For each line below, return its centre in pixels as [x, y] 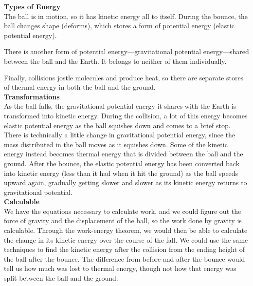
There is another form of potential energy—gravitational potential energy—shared [126, 51]
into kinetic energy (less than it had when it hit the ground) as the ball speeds [121, 173]
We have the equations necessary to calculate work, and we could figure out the [123, 211]
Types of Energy [32, 6]
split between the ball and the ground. [61, 278]
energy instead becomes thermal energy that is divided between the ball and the [124, 154]
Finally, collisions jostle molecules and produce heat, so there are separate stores [124, 77]
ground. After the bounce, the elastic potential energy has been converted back [122, 163]
